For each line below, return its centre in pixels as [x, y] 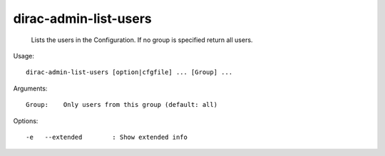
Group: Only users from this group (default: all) [122, 105]
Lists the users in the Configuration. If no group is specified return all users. [142, 40]
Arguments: [30, 88]
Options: [26, 120]
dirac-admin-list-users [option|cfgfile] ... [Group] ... [129, 72]
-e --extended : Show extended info [107, 137]
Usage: [24, 56]
